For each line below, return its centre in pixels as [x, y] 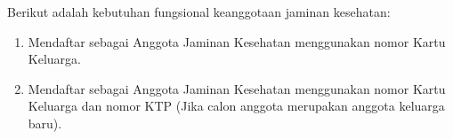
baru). [45, 123]
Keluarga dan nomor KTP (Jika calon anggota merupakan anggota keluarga [236, 106]
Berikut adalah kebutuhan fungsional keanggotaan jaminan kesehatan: [199, 12]
